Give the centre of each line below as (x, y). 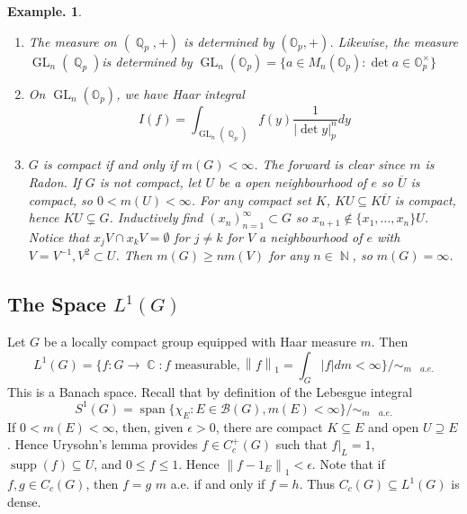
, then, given (149, 426)
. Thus (317, 484)
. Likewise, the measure (394, 41)
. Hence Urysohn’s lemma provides (103, 444)
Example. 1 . (45, 11)
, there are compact (269, 426)
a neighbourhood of (311, 237)
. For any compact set (251, 199)
